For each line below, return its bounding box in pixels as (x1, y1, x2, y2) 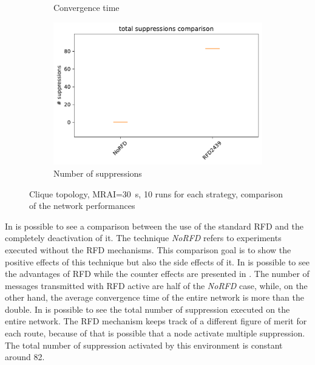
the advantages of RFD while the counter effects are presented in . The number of (5, 267, 310, 280)
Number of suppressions (53, 166, 142, 179)
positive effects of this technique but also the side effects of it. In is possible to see (5, 255, 310, 268)
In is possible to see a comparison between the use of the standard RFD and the (5, 219, 303, 232)
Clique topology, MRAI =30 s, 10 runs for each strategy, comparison (29, 187, 283, 200)
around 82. (5, 350, 45, 363)
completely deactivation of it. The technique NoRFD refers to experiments (5, 231, 282, 244)
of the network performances (29, 199, 135, 212)
